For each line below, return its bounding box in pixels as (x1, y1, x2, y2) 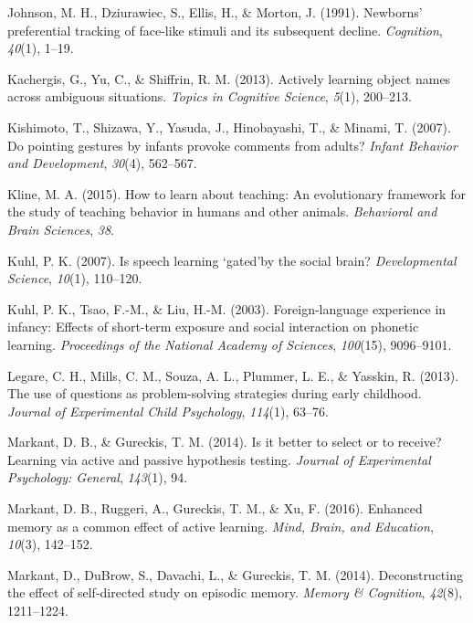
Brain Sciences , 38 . (7, 219, 114, 238)
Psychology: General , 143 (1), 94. (7, 468, 188, 487)
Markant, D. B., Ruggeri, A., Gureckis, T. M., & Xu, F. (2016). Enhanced (7, 499, 423, 518)
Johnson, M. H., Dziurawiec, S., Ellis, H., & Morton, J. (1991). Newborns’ (7, 3, 423, 21)
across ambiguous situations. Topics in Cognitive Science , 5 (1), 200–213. (7, 87, 412, 106)
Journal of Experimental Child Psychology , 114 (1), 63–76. (7, 401, 329, 420)
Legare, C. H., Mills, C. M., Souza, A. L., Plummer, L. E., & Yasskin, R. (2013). (7, 365, 459, 385)
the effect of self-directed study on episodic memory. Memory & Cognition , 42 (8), (7, 583, 463, 602)
